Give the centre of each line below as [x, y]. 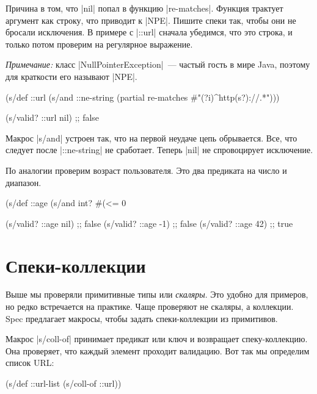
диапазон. [24, 182]
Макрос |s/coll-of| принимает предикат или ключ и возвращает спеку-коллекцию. [157, 339]
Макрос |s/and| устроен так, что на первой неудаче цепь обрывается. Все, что [151, 138]
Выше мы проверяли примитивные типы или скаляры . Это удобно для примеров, [157, 294]
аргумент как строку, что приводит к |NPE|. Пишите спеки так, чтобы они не [151, 20]
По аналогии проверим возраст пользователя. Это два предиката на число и [146, 170]
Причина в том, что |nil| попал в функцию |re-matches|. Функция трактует [144, 8]
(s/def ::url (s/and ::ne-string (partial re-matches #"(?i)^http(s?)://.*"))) [143, 97]
